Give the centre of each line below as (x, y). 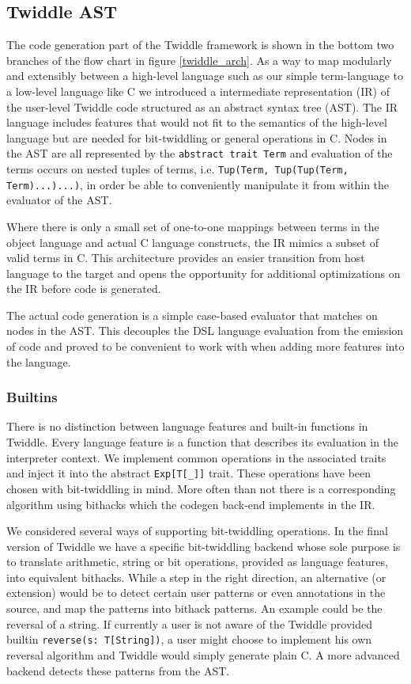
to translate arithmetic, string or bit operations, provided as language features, (197, 562)
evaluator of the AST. (59, 200)
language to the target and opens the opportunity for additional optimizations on (204, 273)
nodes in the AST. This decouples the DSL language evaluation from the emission (205, 331)
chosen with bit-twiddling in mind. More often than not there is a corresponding (201, 488)
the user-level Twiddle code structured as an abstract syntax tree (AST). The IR (202, 106)
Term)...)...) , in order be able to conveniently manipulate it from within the (198, 184)
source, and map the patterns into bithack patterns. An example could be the (194, 608)
